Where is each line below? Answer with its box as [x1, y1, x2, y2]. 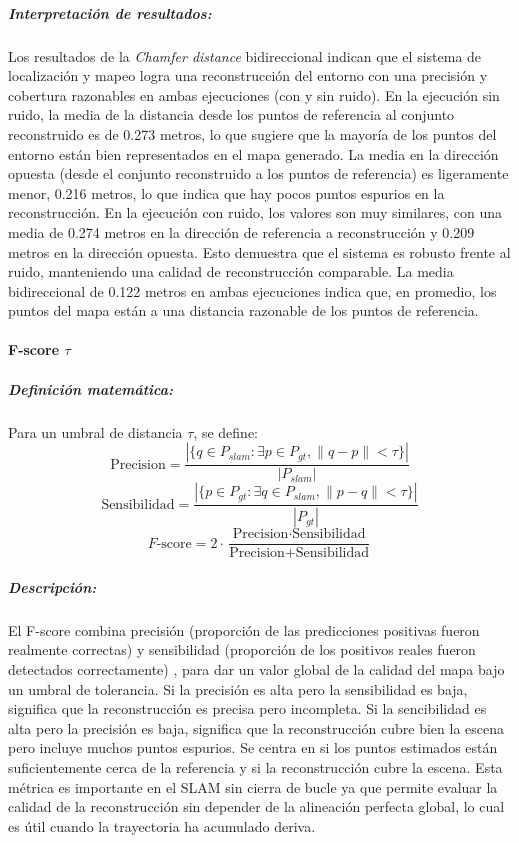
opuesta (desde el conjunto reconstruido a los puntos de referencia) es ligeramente [8, 163, 509, 184]
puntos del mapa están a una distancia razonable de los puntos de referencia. [8, 300, 479, 321]
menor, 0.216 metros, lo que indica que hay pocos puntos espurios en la [8, 182, 445, 203]
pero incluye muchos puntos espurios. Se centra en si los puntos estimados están [8, 737, 498, 758]
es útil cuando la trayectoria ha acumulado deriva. [8, 815, 316, 836]
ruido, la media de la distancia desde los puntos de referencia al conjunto [8, 104, 455, 125]
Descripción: [8, 576, 97, 597]
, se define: [193, 421, 259, 442]
